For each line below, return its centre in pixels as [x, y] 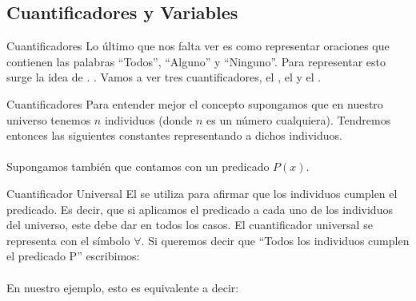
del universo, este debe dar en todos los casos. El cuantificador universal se [190, 225]
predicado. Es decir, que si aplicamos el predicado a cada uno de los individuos [200, 209]
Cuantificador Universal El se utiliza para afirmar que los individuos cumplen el [202, 193]
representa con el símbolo [68, 240]
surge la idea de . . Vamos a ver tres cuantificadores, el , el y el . [164, 77]
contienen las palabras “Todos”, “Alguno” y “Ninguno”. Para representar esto [196, 61]
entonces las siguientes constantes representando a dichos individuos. [174, 135]
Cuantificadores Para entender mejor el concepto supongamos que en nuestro [195, 103]
